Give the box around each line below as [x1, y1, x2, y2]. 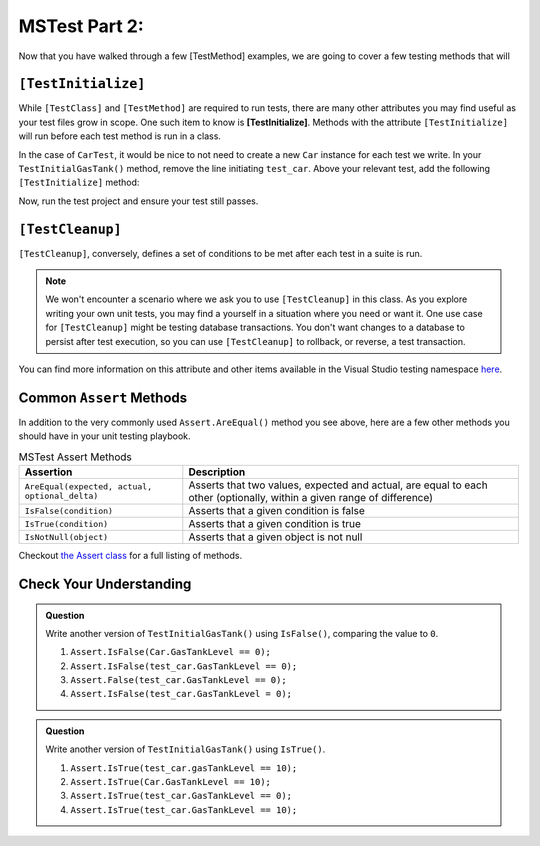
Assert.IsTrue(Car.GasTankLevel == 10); [70, 776, 272, 788]
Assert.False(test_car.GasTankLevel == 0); [70, 675, 287, 686]
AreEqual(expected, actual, [24, 481, 153, 492]
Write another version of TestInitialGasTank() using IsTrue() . [45, 743, 326, 755]
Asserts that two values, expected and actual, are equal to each [188, 478, 489, 492]
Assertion [24, 465, 73, 479]
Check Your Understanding [18, 575, 192, 592]
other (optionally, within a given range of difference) [188, 491, 434, 505]
